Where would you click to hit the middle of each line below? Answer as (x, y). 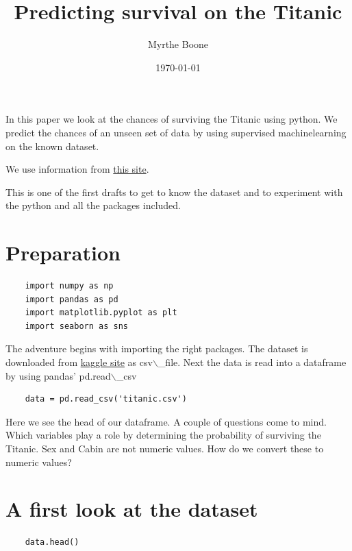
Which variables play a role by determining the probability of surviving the (163, 435)
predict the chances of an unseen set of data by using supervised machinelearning (176, 132)
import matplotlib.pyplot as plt (101, 313)
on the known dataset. (52, 146)
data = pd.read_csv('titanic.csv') (106, 399)
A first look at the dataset (132, 509)
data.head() (52, 542)
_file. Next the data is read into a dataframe (252, 362)
